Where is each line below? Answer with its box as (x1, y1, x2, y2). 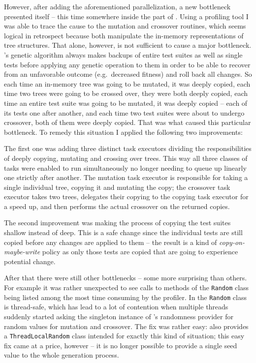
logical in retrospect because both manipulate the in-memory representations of (4, 30, 244, 40)
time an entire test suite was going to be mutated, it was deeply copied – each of (4, 97, 248, 108)
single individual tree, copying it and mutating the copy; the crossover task (4, 181, 230, 192)
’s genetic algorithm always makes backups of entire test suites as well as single (4, 49, 243, 60)
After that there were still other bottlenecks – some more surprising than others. (4, 272, 247, 283)
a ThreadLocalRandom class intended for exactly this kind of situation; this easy (4, 331, 245, 341)
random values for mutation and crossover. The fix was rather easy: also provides (4, 321, 249, 331)
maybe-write (4, 246, 40, 257)
